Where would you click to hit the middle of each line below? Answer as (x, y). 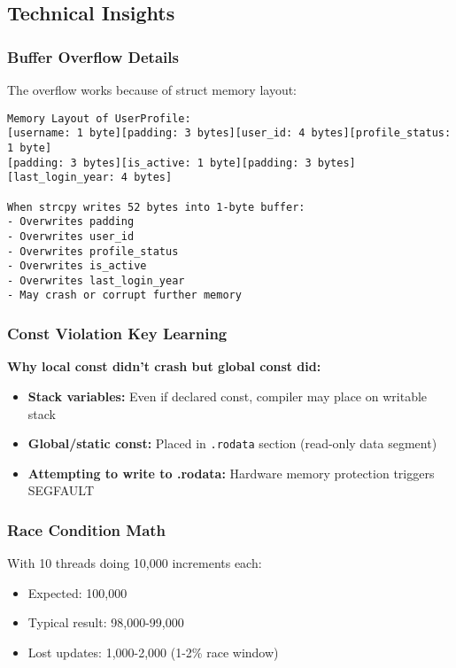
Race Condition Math (87, 529)
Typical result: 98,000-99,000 (106, 622)
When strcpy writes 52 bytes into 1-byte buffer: (156, 207)
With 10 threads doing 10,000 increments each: (135, 563)
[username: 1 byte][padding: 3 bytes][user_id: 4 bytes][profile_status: (229, 133)
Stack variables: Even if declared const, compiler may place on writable (228, 396)
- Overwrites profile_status (93, 251)
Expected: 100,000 (77, 592)
